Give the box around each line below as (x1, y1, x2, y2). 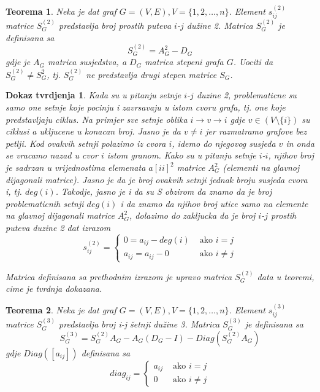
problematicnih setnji (6, 197, 84, 210)
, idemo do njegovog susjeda (172, 136, 276, 149)
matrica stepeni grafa (145, 55, 224, 68)
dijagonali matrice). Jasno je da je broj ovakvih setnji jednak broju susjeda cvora (6, 173, 308, 186)
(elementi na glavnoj (223, 161, 300, 174)
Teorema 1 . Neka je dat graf (6, 4, 116, 17)
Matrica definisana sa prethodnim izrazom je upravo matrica (6, 270, 232, 283)
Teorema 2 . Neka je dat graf (6, 303, 116, 316)
